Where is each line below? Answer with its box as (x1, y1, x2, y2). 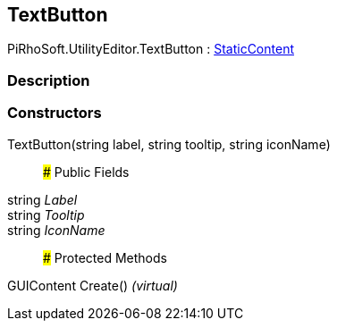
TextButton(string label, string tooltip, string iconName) (7, 136, 331, 152)
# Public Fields (43, 164, 130, 180)
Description (7, 71, 90, 89)
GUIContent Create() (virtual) (7, 277, 178, 293)
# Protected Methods (43, 249, 167, 265)
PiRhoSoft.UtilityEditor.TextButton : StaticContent (7, 41, 294, 57)
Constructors (7, 104, 102, 122)
